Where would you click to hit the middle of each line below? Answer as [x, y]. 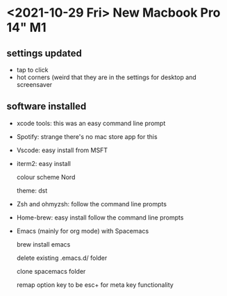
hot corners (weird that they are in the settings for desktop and [107, 77]
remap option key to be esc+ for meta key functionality [95, 285]
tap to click [33, 70]
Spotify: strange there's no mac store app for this [87, 136]
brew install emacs [43, 244]
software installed [47, 107]
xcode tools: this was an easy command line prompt [91, 123]
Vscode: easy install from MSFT [62, 150]
